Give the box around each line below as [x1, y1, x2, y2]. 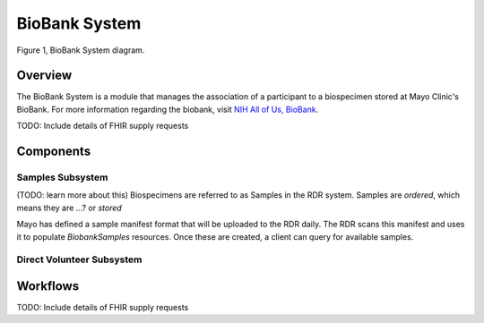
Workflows [16, 278, 80, 293]
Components [16, 144, 91, 159]
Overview [16, 68, 73, 83]
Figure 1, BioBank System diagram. [16, 45, 145, 55]
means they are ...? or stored [16, 202, 123, 213]
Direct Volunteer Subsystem [16, 253, 143, 266]
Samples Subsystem [16, 171, 108, 183]
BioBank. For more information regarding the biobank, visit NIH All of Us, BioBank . [16, 104, 319, 115]
